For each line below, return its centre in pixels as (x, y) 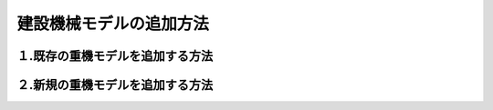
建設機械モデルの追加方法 (113, 24)
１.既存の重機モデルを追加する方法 (115, 56)
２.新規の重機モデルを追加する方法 (115, 85)
